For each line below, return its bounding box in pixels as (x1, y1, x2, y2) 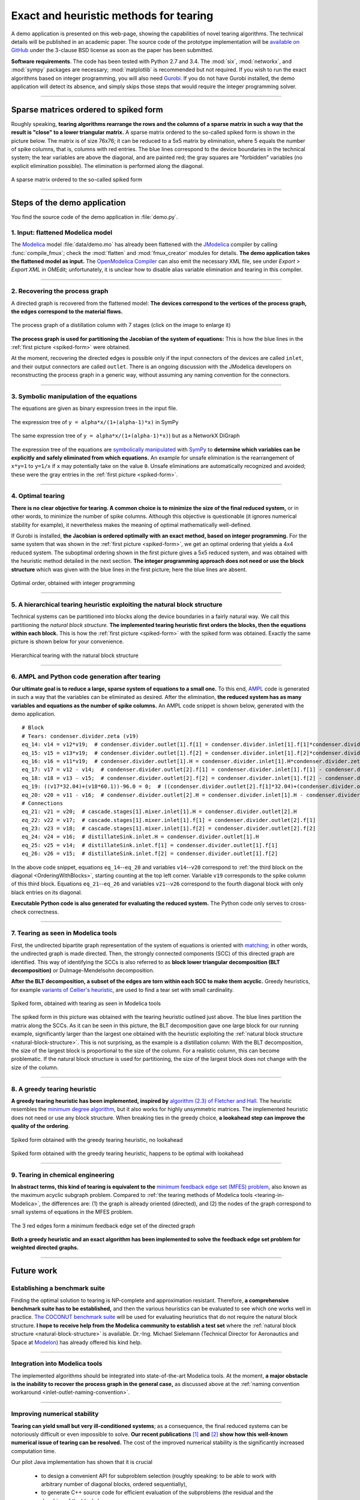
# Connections (22, 800, 63, 806)
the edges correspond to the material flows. (11, 308, 123, 315)
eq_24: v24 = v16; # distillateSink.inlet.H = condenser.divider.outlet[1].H (22, 833, 259, 840)
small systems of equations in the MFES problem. (11, 1208, 133, 1216)
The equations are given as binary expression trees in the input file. (11, 405, 178, 412)
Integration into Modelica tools (11, 1360, 103, 1368)
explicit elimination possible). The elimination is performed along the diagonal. (11, 162, 204, 169)
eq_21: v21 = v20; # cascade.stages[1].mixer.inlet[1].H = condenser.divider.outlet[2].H (22, 808, 297, 815)
